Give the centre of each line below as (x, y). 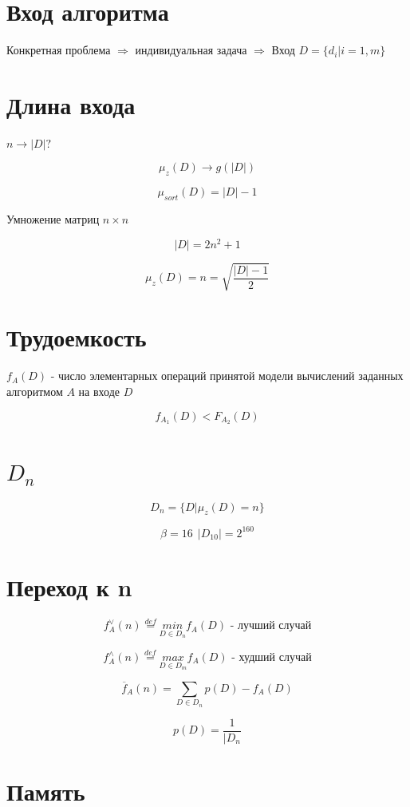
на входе (99, 391)
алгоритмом (35, 391)
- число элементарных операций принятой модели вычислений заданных (227, 376)
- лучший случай (271, 626)
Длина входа (71, 104)
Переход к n (69, 587)
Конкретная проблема (59, 50)
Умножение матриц (53, 219)
